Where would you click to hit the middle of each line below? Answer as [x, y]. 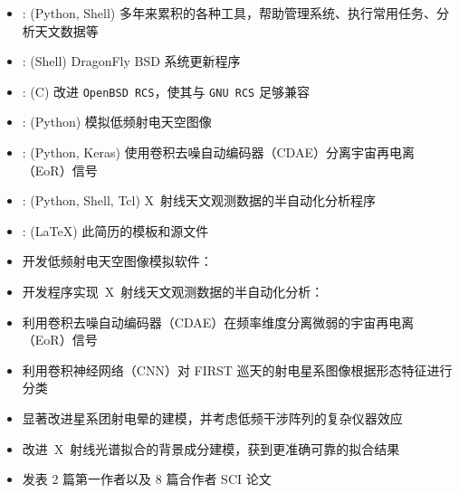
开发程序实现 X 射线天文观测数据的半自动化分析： [173, 291]
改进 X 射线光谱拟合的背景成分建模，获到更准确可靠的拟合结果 [211, 448]
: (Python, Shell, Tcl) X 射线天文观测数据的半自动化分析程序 [199, 200]
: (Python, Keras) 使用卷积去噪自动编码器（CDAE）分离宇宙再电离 [218, 152]
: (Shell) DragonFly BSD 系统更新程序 [131, 61]
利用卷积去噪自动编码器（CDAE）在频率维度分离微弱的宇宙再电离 [218, 322]
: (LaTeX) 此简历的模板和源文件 [115, 230]
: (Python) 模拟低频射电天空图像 [117, 122]
